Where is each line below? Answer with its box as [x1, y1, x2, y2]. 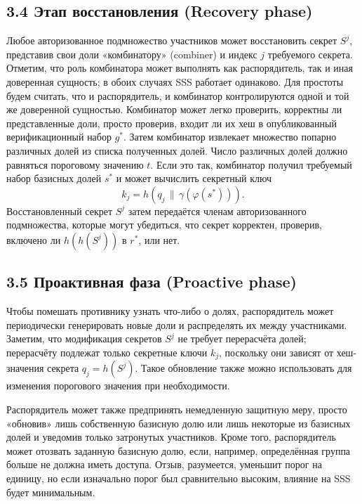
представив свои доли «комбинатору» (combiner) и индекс [6, 46, 257, 61]
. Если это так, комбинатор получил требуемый [150, 157, 352, 172]
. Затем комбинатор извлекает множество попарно [123, 129, 337, 144]
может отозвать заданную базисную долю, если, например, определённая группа [6, 443, 351, 458]
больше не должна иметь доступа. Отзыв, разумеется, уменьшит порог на [6, 457, 322, 472]
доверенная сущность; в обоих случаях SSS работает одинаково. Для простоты [6, 74, 344, 89]
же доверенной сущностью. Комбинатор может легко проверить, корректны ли [6, 102, 342, 117]
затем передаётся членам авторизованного [128, 203, 307, 218]
